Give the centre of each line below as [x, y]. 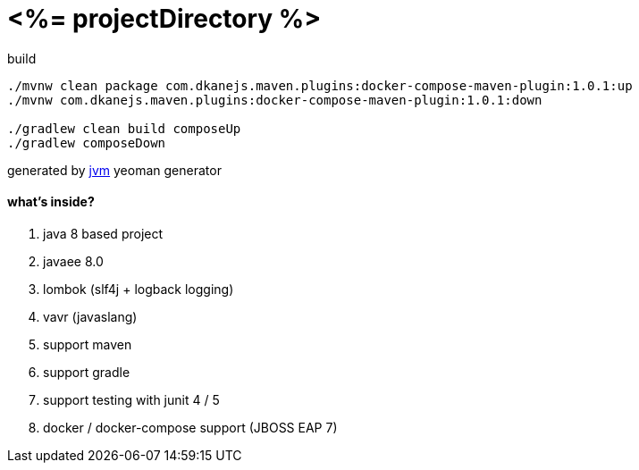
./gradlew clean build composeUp [124, 128]
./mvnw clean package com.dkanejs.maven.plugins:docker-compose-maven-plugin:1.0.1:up [320, 85]
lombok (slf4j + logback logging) [139, 289]
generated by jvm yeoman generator [114, 170]
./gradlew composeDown [87, 143]
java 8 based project [103, 233]
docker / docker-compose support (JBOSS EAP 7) [190, 427]
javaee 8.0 [73, 261]
